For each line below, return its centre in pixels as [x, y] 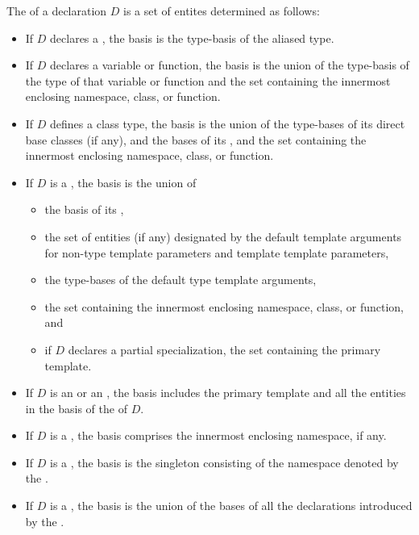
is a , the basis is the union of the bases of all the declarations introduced [231, 506]
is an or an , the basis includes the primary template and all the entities [228, 393]
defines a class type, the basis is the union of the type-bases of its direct [228, 123]
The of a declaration [57, 10]
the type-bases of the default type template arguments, [180, 280]
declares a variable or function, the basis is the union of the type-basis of [230, 65]
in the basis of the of [76, 408]
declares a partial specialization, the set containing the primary [224, 349]
